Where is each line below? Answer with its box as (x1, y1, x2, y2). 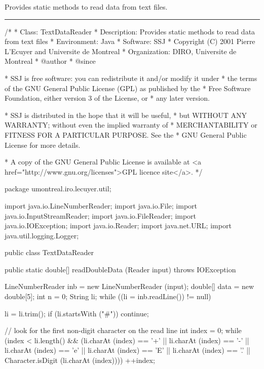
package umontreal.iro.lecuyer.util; (5, 183, 111, 194)
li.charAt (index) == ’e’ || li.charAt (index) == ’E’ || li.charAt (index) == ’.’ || (5, 345, 250, 355)
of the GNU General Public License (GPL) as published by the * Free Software (5, 83, 251, 93)
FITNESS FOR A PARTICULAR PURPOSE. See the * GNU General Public (5, 129, 247, 140)
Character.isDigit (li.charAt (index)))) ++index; (5, 355, 155, 365)
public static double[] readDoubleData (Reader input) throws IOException (5, 264, 236, 274)
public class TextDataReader (5, 247, 94, 258)
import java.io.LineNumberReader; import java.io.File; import (5, 200, 198, 211)
